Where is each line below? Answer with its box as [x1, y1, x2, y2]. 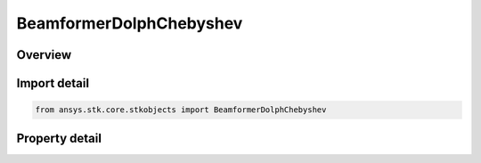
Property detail [16, 130, 102, 146]
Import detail [16, 76, 89, 91]
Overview [16, 47, 72, 62]
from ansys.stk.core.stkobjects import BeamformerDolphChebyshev [35, 105, 327, 115]
